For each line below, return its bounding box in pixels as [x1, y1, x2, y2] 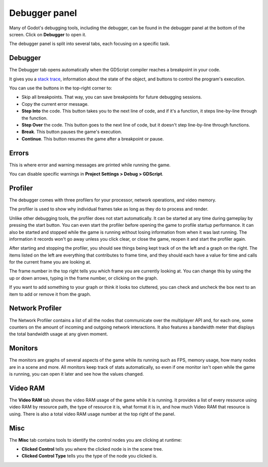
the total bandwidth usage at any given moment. [9, 331, 108, 337]
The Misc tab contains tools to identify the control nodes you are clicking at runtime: [9, 437, 182, 443]
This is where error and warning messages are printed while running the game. [9, 162, 171, 168]
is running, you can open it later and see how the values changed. [9, 371, 144, 377]
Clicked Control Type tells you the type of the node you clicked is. [21, 453, 158, 459]
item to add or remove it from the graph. [9, 291, 91, 297]
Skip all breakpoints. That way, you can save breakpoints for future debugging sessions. [21, 94, 202, 100]
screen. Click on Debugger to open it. [9, 31, 87, 37]
